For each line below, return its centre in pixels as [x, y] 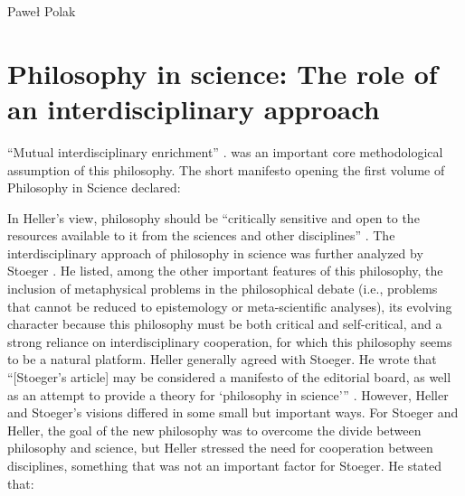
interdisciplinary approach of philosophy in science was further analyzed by [215, 253]
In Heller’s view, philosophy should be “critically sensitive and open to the [214, 217]
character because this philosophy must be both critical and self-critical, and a [225, 324]
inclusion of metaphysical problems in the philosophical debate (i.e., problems [223, 289]
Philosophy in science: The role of [223, 73]
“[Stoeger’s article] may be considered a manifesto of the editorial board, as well [229, 377]
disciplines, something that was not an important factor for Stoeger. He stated [225, 465]
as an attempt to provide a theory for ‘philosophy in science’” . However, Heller [228, 394]
